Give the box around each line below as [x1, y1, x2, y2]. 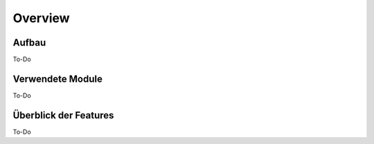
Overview [12, 10, 70, 26]
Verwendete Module [12, 73, 103, 84]
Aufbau [12, 37, 46, 48]
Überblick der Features [12, 109, 114, 121]
